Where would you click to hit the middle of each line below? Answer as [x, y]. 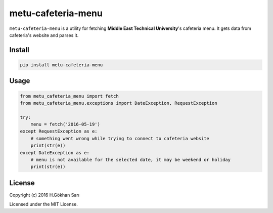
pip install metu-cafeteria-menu [61, 65]
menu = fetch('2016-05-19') [65, 124]
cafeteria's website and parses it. [44, 35]
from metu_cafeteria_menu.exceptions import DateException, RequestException [119, 103]
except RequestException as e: [59, 131]
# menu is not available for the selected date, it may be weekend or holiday [131, 160]
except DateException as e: [55, 153]
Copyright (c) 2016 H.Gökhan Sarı [44, 195]
